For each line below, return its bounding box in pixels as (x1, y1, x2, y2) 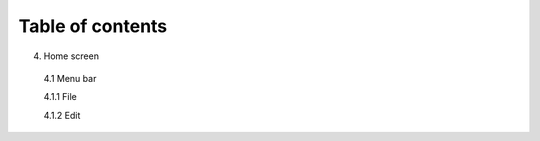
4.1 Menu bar (43, 72, 97, 84)
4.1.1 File (43, 91, 77, 103)
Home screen (43, 50, 100, 62)
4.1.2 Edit (43, 109, 81, 121)
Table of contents (18, 15, 168, 37)
